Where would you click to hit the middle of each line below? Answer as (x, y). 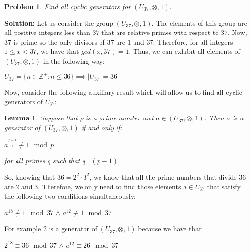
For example (23, 228)
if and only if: (102, 127)
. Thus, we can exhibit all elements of (184, 51)
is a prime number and (120, 118)
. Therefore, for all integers (193, 42)
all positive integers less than (47, 32)
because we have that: (171, 228)
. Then (214, 118)
